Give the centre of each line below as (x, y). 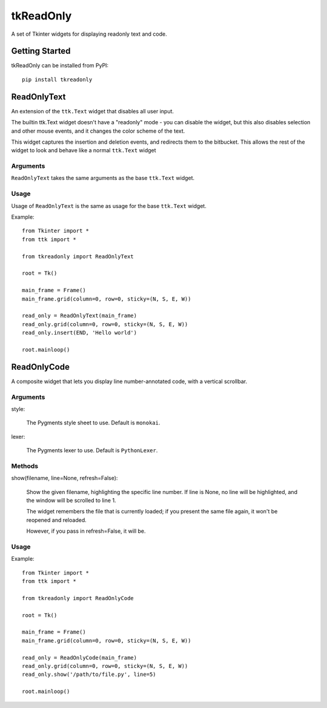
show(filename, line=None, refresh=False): (64, 478)
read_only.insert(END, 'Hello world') (80, 333)
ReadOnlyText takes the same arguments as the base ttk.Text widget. (103, 178)
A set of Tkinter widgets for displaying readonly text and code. (89, 34)
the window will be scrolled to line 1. (71, 500)
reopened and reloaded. (57, 520)
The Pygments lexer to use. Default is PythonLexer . (92, 450)
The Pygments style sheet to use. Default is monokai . (93, 423)
